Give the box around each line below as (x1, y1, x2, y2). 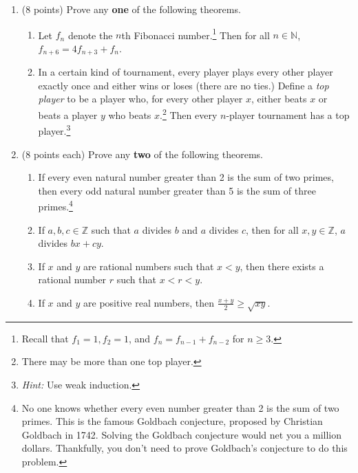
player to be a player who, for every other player (38, 91, 243, 106)
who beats (108, 107, 151, 122)
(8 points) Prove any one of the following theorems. (21, 2, 241, 16)
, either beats (251, 91, 307, 106)
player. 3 (38, 122, 71, 137)
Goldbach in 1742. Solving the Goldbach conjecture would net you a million (21, 427, 342, 441)
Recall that (21, 331, 69, 345)
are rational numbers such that (83, 258, 214, 273)
